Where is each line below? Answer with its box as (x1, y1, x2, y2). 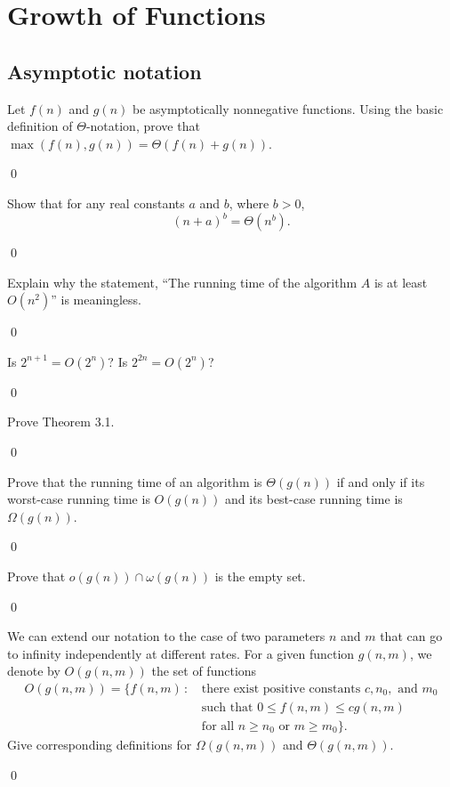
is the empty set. (214, 566, 306, 585)
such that (201, 702, 253, 714)
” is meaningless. (51, 290, 141, 309)
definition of (7, 117, 73, 135)
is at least (374, 272, 428, 291)
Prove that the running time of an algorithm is (7, 472, 262, 491)
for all (201, 720, 235, 734)
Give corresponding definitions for (7, 735, 192, 754)
